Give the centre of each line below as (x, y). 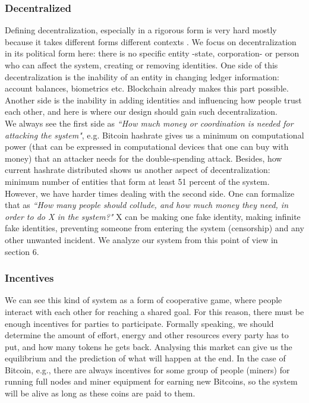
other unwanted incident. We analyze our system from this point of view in (141, 239)
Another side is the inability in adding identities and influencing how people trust (153, 100)
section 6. (22, 251)
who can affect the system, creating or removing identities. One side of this (141, 65)
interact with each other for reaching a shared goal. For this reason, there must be (154, 311)
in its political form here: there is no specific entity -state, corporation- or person (152, 53)
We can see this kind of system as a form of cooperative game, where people (144, 300)
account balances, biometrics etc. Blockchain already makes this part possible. (147, 88)
